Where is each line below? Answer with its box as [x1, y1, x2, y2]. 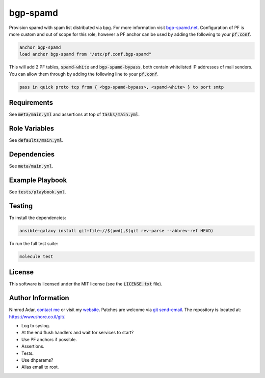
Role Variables [9, 124, 54, 132]
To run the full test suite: [9, 240, 58, 246]
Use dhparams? [21, 357, 53, 363]
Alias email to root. [21, 364, 59, 370]
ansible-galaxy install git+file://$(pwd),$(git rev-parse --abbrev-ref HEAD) [19, 228, 213, 233]
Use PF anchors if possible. [21, 336, 77, 342]
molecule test [19, 253, 53, 259]
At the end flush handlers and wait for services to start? [21, 330, 134, 336]
